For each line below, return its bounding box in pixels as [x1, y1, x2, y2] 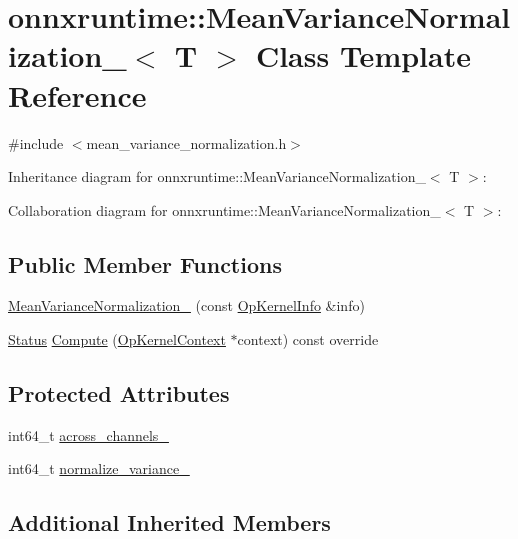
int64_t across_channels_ [8, 424, 169, 445]
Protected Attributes [8, 378, 230, 409]
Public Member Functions [8, 248, 282, 279]
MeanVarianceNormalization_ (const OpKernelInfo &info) [8, 295, 365, 316]
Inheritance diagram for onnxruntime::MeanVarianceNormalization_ [8, 166, 426, 187]
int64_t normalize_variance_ [8, 458, 190, 479]
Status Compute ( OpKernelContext [8, 329, 226, 350]
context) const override [237, 329, 379, 350]
